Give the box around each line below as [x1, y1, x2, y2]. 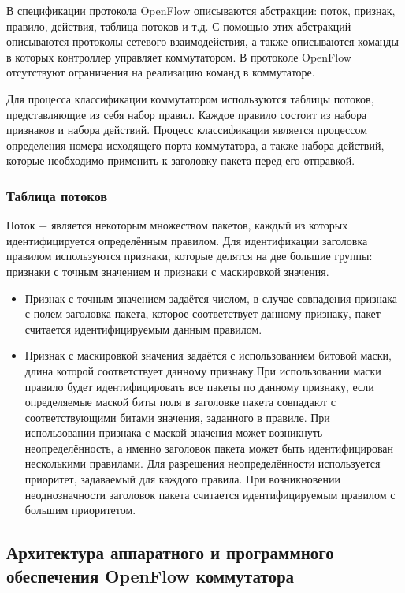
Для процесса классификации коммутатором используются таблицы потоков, [6, 90, 374, 106]
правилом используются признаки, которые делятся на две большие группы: [6, 248, 373, 264]
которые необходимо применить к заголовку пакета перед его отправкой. [6, 152, 355, 169]
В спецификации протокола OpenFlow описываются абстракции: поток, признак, [6, 2, 396, 18]
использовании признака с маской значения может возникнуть [24, 424, 323, 441]
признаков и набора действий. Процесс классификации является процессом [6, 121, 368, 138]
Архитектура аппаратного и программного [6, 540, 334, 565]
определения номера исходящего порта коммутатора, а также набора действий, [6, 136, 385, 153]
